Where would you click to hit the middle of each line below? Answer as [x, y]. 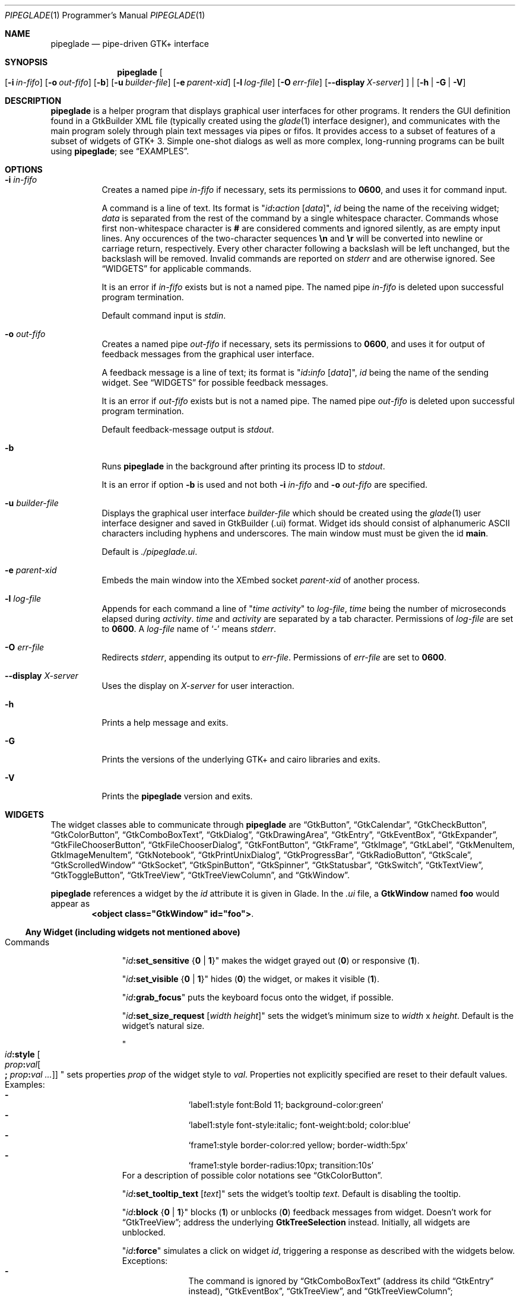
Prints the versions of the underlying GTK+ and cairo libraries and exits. [241, 759]
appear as [70, 903]
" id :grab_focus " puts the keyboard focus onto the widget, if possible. [258, 997]
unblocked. [144, 1232]
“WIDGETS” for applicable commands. [177, 269]
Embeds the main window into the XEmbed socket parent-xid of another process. [261, 580]
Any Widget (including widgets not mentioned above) [133, 932]
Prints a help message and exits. [165, 722]
